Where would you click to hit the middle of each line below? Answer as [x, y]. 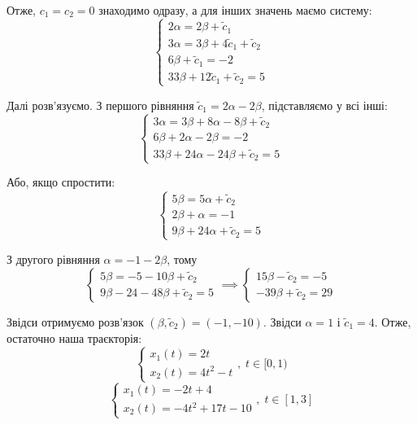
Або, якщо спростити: [61, 182]
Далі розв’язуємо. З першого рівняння [100, 105]
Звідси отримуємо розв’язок [75, 321]
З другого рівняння [53, 259]
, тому [182, 259]
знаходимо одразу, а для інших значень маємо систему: [235, 10]
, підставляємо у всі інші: [324, 105]
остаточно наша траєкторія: [74, 337]
